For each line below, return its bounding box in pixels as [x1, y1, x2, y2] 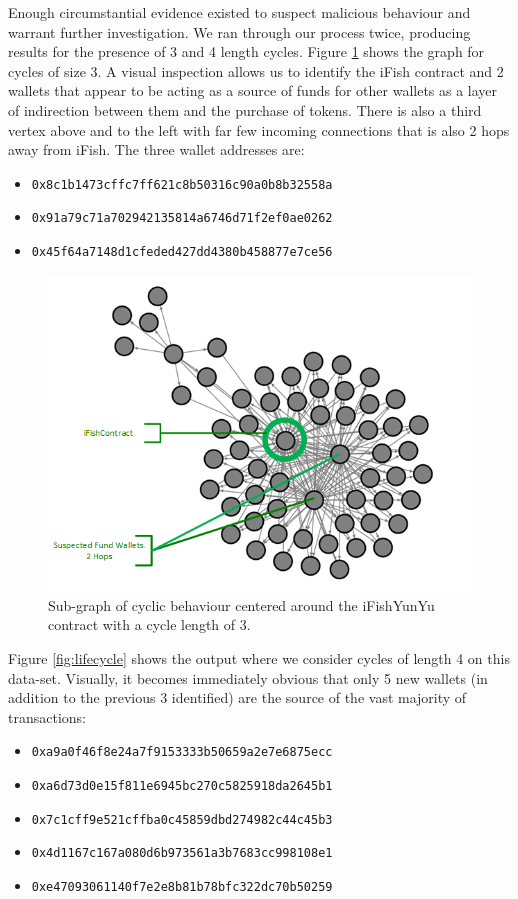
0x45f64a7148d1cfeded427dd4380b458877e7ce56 [31, 245, 333, 260]
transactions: [8, 706, 86, 727]
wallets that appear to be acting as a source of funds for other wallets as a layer [8, 80, 498, 101]
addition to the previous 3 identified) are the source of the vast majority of [8, 687, 467, 708]
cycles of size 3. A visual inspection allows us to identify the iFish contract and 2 [8, 60, 504, 81]
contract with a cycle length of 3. [48, 614, 251, 635]
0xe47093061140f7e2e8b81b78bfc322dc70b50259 [31, 879, 333, 894]
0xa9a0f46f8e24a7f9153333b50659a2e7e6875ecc [31, 745, 333, 760]
